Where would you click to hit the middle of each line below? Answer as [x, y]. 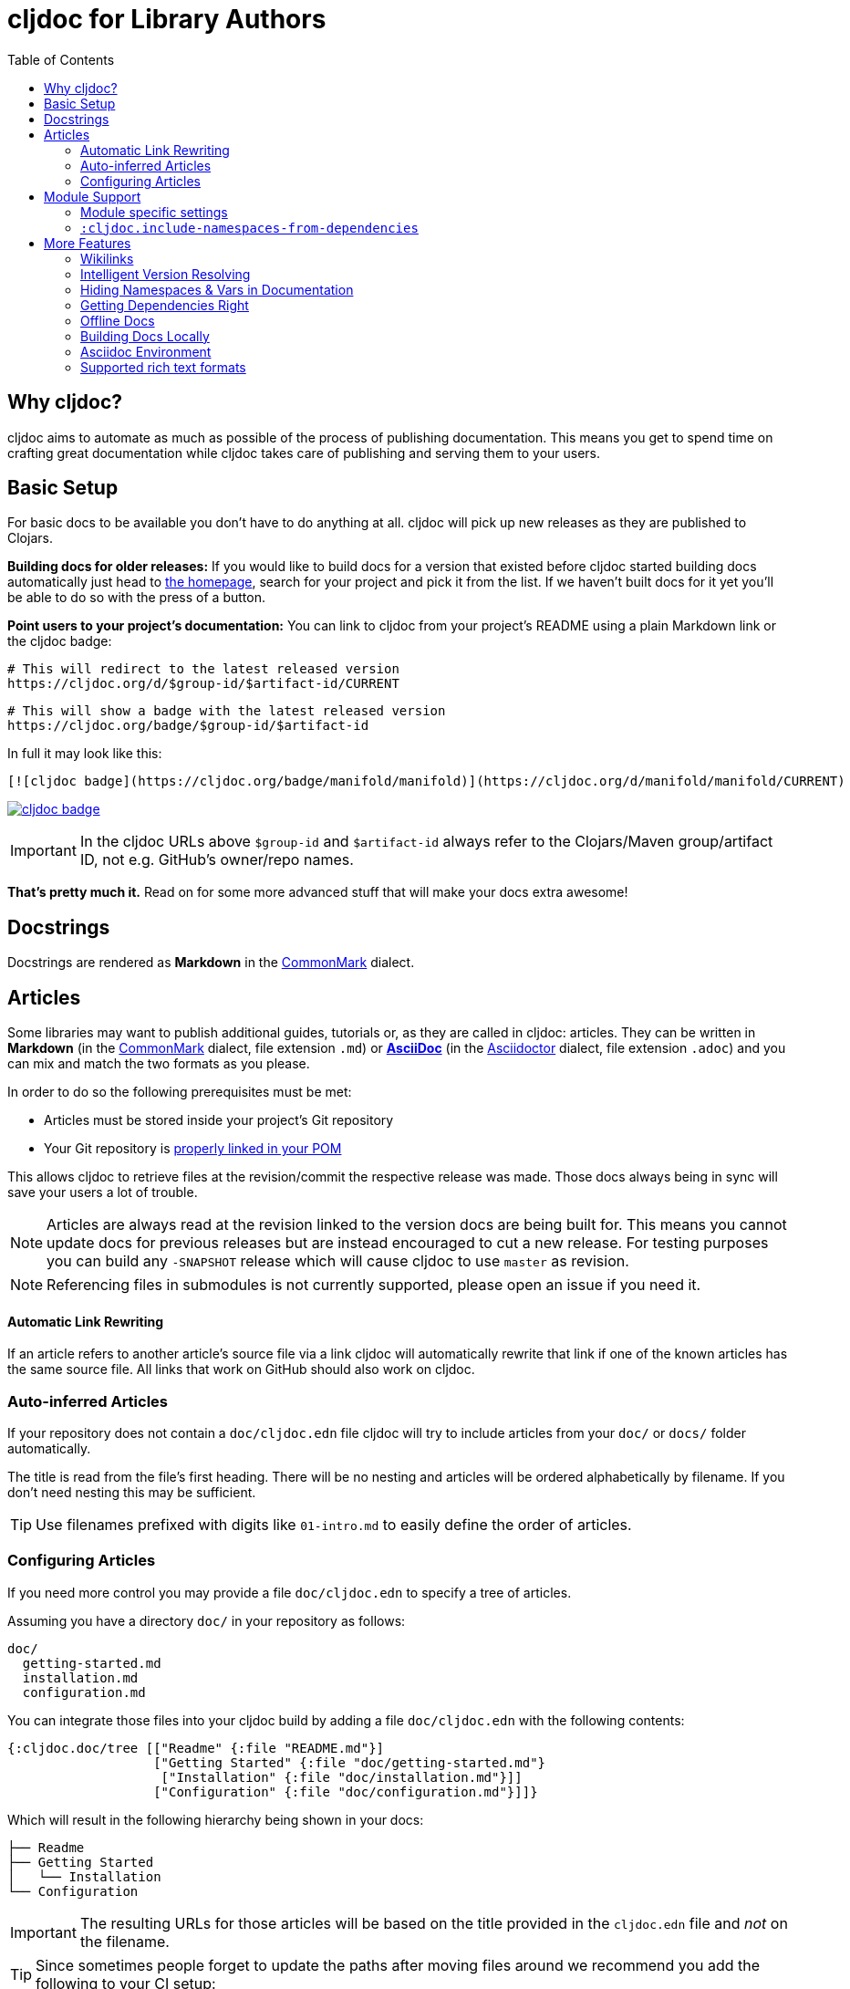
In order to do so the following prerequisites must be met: [180, 1092]
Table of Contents [61, 59]
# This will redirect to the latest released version [203, 669]
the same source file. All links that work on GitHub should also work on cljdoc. [241, 1369]
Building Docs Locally [145, 336]
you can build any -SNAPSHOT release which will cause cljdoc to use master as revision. [338, 1261]
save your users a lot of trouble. [103, 1192]
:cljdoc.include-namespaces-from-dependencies [249, 228]
